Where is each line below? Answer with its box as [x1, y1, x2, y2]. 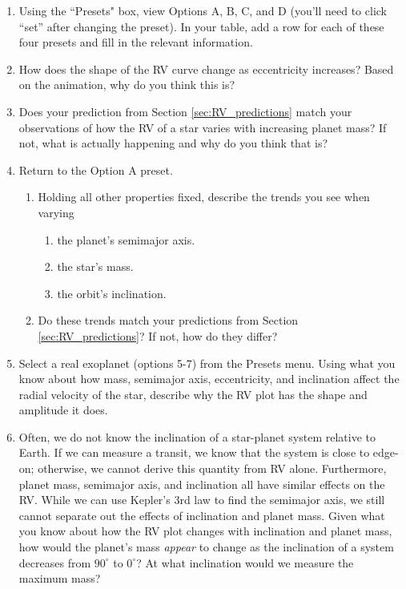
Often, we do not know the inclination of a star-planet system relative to [18, 428, 376, 445]
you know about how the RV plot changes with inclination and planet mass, [18, 522, 392, 539]
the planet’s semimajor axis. [57, 231, 195, 248]
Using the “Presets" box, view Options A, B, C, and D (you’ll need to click [18, 2, 387, 18]
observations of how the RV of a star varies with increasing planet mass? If [18, 119, 387, 135]
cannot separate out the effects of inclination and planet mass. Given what [18, 506, 385, 523]
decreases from [18, 554, 91, 571]
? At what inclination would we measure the [136, 554, 354, 571]
